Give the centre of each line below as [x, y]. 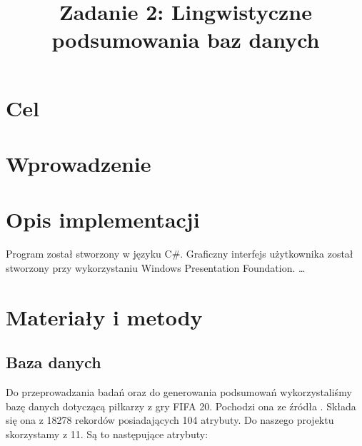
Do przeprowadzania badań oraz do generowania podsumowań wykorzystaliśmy [179, 392]
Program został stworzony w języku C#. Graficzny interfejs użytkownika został [180, 254]
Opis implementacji [103, 219]
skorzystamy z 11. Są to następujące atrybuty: [107, 434]
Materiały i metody [104, 316]
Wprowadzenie [79, 163]
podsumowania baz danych [186, 40]
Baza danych [54, 362]
